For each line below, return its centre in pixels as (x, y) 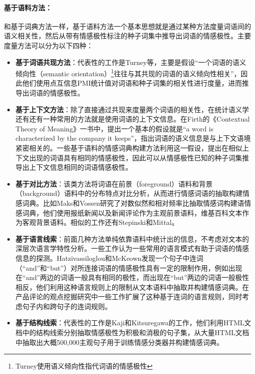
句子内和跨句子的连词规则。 (67, 306)
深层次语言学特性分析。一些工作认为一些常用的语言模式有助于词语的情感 (132, 248)
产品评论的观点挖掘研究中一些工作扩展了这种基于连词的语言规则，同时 (129, 296)
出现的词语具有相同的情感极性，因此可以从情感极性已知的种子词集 (136, 157)
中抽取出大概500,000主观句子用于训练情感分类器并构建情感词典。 (119, 342)
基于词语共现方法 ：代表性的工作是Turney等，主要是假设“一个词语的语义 (131, 62)
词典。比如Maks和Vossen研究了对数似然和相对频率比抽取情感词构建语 (133, 203)
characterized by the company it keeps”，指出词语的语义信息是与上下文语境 (133, 138)
